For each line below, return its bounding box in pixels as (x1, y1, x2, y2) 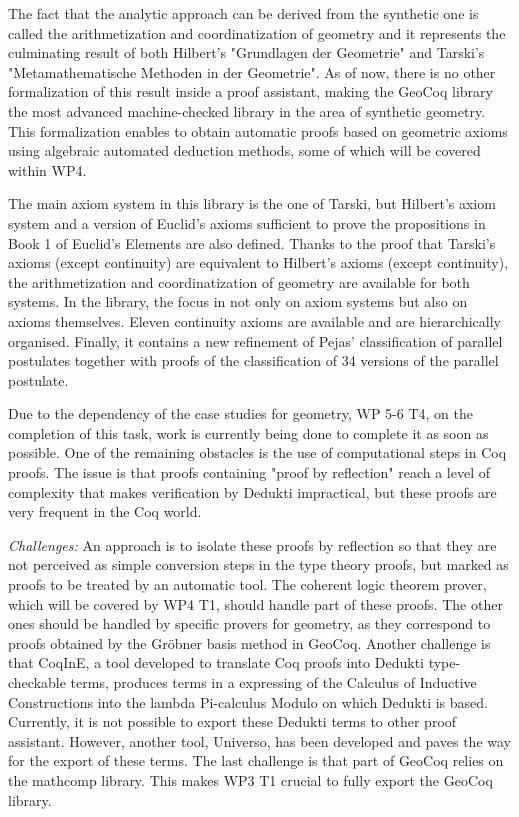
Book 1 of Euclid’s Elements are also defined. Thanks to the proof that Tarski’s (8, 232, 496, 253)
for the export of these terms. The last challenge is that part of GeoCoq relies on (8, 750, 504, 771)
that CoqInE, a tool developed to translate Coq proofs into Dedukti (8, 652, 424, 673)
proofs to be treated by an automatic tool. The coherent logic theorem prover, (8, 574, 487, 595)
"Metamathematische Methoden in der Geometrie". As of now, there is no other (8, 61, 496, 82)
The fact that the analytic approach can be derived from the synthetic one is (8, 3, 479, 23)
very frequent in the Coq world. (8, 501, 202, 522)
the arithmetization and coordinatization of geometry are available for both (8, 271, 470, 292)
